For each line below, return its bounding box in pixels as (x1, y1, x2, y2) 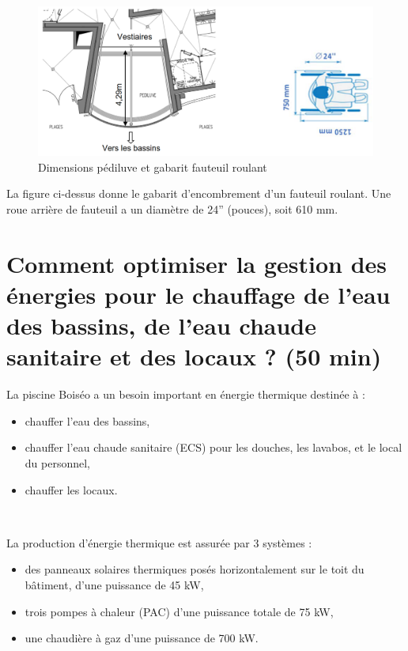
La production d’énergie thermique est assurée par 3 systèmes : (6, 534, 312, 551)
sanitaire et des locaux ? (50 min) (6, 340, 382, 373)
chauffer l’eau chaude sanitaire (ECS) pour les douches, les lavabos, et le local (25, 439, 402, 456)
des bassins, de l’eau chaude (6, 309, 317, 342)
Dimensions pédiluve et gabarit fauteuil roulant (38, 158, 267, 175)
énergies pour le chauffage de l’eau (6, 278, 391, 310)
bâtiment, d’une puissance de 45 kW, (25, 577, 204, 593)
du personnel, (25, 455, 90, 471)
